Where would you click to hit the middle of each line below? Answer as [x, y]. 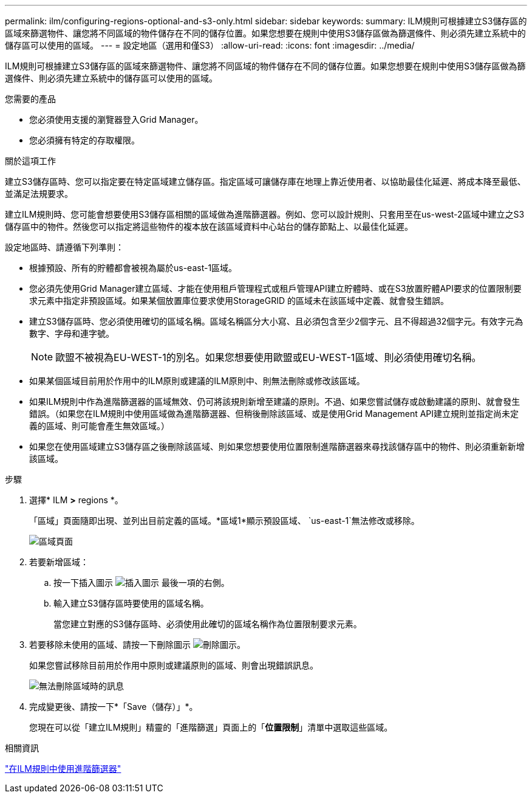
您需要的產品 [30, 99]
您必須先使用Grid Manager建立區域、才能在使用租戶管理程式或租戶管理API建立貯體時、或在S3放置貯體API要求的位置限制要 [275, 288]
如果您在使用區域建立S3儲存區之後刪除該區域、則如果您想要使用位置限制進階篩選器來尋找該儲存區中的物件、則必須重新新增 [277, 446]
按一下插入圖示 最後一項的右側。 [142, 583]
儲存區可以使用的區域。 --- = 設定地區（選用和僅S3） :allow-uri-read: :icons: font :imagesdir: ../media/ [210, 45]
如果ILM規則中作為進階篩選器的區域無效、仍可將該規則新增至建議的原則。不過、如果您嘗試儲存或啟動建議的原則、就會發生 [275, 401]
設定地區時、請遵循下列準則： [64, 247]
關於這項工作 [30, 161]
